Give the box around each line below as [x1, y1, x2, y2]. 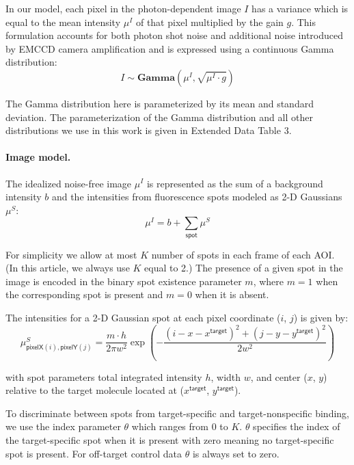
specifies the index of [253, 419, 340, 434]
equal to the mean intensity [5, 14, 121, 29]
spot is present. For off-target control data [5, 446, 182, 460]
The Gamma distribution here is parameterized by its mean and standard [5, 96, 314, 110]
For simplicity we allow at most [5, 247, 137, 261]
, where [253, 274, 284, 288]
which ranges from [131, 419, 208, 434]
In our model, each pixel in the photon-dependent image [5, 1, 241, 15]
